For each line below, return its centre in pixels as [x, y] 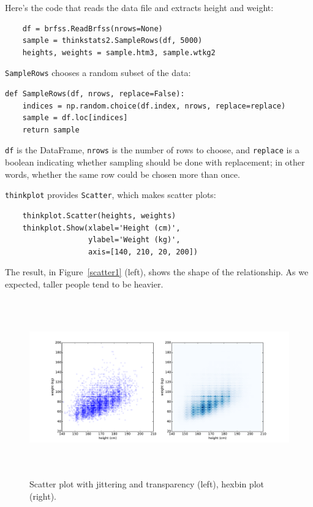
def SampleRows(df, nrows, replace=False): [95, 94]
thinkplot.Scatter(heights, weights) [99, 215]
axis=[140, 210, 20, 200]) [143, 252]
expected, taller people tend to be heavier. [84, 284]
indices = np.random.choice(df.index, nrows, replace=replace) [154, 106]
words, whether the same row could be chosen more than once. [123, 174]
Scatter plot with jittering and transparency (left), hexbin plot [147, 484]
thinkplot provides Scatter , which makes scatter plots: [111, 195]
